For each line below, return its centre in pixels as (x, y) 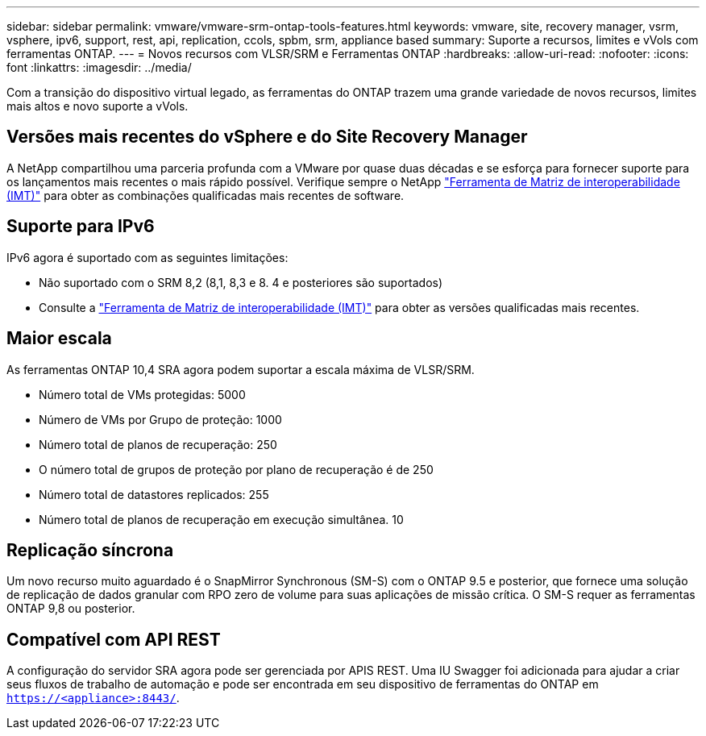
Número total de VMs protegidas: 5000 (142, 394)
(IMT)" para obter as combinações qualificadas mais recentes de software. (206, 195)
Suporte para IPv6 (81, 227)
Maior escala (59, 339)
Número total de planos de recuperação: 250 (158, 444)
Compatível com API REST (114, 639)
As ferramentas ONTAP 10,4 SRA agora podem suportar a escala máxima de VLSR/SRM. (241, 369)
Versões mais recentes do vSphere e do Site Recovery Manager (267, 137)
